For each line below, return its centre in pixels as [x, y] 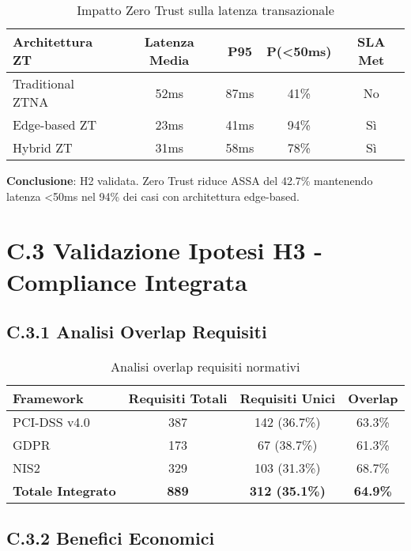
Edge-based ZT [55, 125]
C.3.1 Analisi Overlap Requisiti [137, 332]
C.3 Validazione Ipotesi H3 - [164, 250]
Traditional [43, 83]
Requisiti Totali [178, 398]
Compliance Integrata [127, 281]
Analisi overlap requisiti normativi [205, 366]
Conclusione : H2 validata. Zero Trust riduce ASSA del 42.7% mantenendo [190, 180]
